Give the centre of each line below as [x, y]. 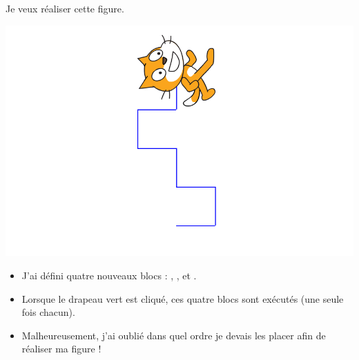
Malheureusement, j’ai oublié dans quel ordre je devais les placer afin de [174, 335]
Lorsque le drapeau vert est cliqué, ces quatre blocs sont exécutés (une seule [183, 298]
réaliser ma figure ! [61, 349]
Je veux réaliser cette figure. [65, 8]
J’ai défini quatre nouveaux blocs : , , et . [109, 275]
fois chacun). [48, 312]
